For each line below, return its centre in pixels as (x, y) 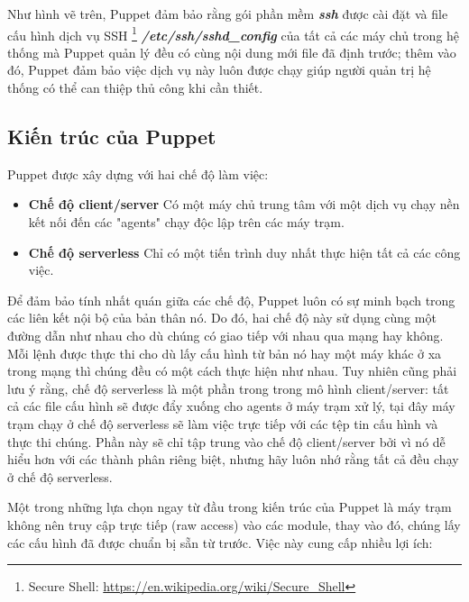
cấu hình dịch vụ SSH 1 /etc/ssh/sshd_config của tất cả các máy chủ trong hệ (234, 33)
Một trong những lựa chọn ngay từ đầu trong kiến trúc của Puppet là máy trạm (230, 507)
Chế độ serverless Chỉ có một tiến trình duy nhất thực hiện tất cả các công (244, 252)
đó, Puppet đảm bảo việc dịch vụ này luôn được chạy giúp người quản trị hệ (219, 70)
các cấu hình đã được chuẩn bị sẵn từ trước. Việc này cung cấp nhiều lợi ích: (220, 542)
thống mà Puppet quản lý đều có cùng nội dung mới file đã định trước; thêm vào (232, 52)
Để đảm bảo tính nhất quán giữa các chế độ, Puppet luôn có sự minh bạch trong (231, 300)
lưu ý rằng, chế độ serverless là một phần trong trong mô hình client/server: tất (228, 388)
